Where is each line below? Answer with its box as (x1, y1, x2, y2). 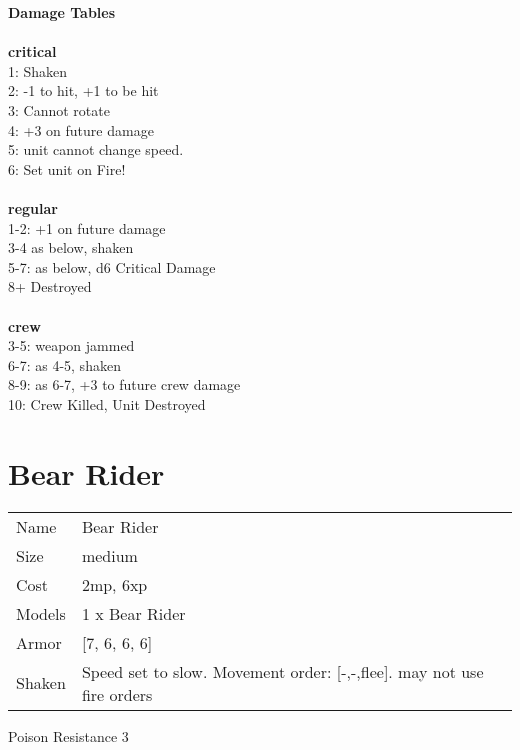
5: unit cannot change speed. (8, 139, 184, 160)
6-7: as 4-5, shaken (8, 354, 121, 375)
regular (8, 197, 58, 218)
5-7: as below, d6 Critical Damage (8, 256, 216, 277)
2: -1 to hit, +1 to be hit (8, 80, 159, 101)
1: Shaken (8, 60, 68, 81)
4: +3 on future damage (8, 119, 154, 140)
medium (81, 543, 138, 567)
